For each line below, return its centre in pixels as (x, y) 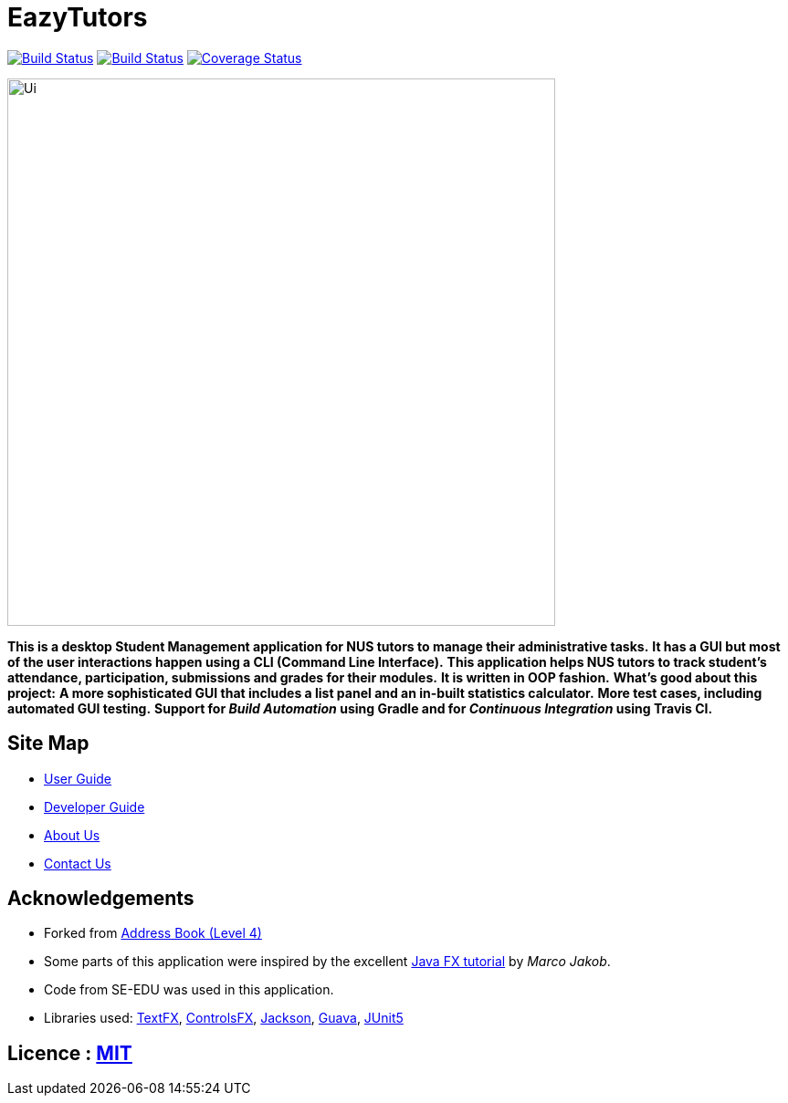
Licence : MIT (70, 1053)
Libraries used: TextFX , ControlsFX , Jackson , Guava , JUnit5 (224, 1018)
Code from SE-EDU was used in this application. (189, 990)
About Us (72, 835)
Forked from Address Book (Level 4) (153, 933)
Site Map (48, 744)
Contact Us (78, 863)
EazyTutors (78, 17)
